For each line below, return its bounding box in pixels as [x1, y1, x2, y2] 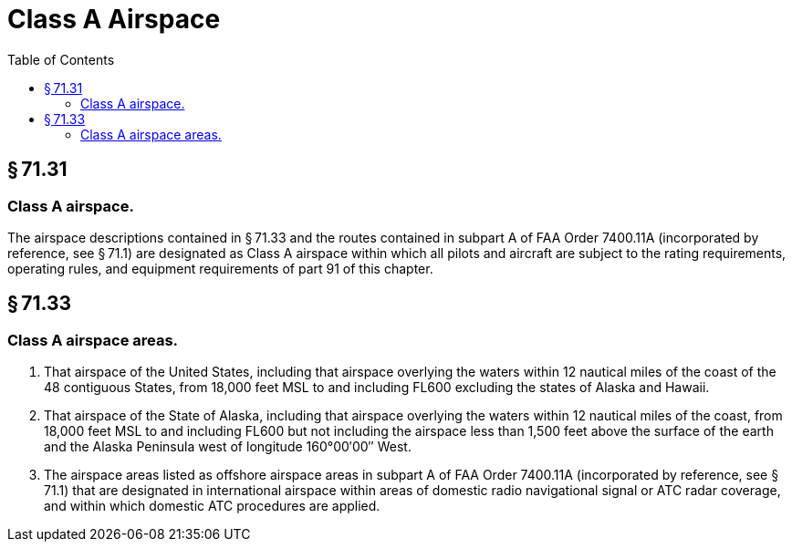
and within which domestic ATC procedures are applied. [44, 498, 380, 514]
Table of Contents [7, 51, 115, 67]
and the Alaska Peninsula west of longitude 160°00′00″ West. [44, 439, 412, 455]
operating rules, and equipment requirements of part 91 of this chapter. [7, 260, 433, 276]
